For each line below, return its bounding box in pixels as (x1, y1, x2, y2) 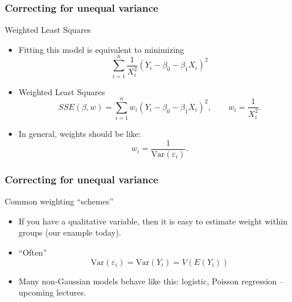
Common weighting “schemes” (5, 195, 113, 207)
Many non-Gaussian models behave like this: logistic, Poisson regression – (18, 274, 284, 287)
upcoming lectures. (18, 286, 86, 298)
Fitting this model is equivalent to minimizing (18, 43, 184, 55)
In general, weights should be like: (18, 127, 141, 140)
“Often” (18, 246, 47, 258)
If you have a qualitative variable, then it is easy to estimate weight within (18, 214, 288, 227)
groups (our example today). (18, 226, 122, 239)
